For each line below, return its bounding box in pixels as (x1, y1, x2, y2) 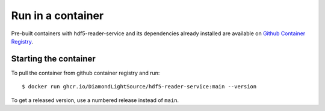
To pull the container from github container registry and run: (11, 69, 160, 76)
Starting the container (11, 54, 96, 64)
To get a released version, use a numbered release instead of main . (11, 96, 179, 104)
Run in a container (11, 9, 104, 22)
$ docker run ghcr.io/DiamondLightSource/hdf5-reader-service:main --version (22, 84, 257, 90)
